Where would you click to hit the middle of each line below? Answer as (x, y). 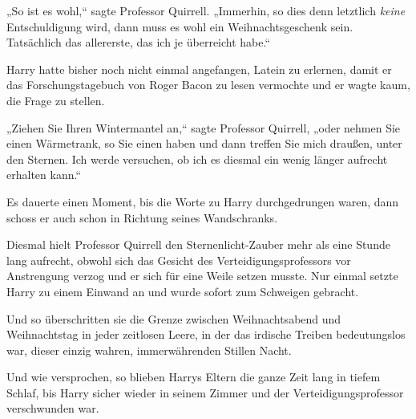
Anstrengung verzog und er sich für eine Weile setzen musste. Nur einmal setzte (202, 276)
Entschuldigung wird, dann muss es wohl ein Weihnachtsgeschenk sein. (180, 26)
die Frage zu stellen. (56, 100)
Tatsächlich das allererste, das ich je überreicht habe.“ (139, 42)
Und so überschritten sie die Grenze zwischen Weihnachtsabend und (174, 318)
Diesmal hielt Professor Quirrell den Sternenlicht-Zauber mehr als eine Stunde (198, 244)
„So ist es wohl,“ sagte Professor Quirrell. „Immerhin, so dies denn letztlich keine (206, 10)
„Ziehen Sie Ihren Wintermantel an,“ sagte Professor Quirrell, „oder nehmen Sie (204, 127)
